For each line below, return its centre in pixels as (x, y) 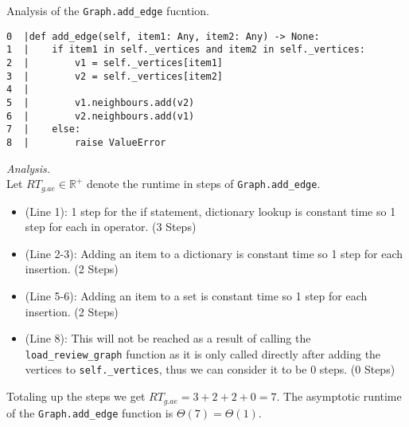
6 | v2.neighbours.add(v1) (101, 116)
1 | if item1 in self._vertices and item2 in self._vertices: (186, 50)
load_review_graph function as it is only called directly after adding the (203, 353)
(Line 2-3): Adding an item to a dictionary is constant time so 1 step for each (214, 253)
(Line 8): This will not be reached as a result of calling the (168, 338)
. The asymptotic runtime (339, 396)
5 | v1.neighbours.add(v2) (101, 102)
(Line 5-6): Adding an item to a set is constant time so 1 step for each (196, 295)
